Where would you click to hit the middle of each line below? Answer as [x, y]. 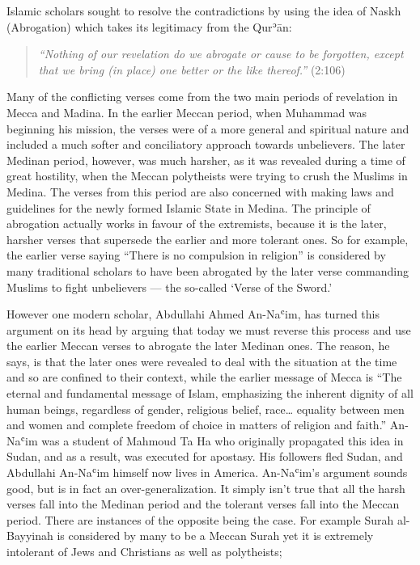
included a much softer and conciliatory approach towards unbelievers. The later [206, 144]
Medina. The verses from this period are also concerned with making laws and [200, 191]
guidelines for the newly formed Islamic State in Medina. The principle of [189, 207]
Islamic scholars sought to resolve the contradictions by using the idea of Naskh [204, 11]
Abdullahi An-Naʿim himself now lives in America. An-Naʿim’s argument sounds [207, 472]
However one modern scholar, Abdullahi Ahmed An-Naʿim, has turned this [193, 314]
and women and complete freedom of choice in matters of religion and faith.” [197, 425]
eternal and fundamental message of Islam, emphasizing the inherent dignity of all [210, 393]
